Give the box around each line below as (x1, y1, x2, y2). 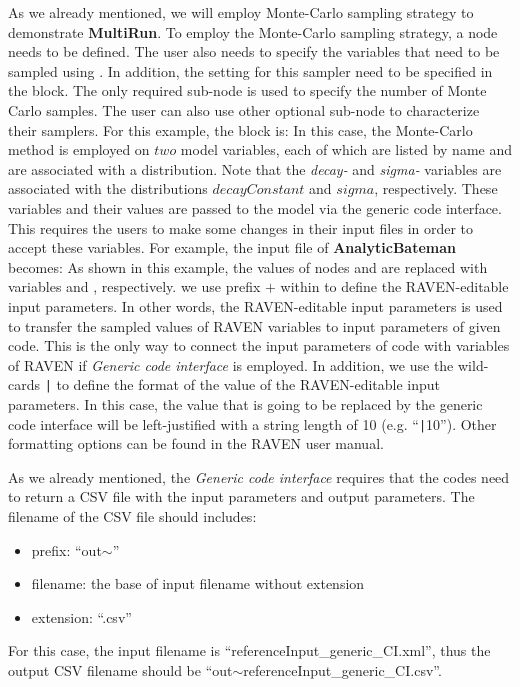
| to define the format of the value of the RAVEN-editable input (44, 374, 441, 395)
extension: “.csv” (31, 606, 132, 627)
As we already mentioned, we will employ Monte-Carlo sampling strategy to (8, 2, 474, 22)
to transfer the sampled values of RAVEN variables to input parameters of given (8, 315, 501, 336)
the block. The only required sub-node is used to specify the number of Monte (8, 80, 487, 101)
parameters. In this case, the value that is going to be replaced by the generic (8, 393, 483, 414)
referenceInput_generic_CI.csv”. (243, 659, 442, 680)
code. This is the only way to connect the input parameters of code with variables (8, 335, 510, 356)
